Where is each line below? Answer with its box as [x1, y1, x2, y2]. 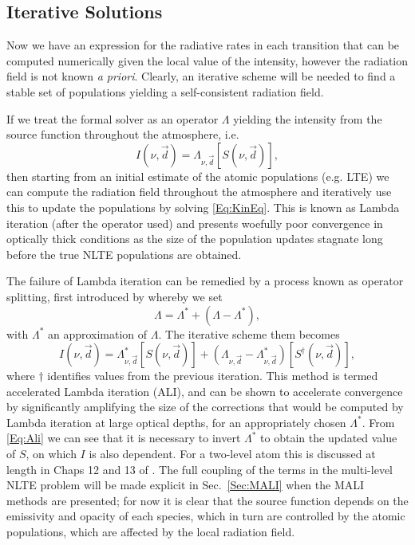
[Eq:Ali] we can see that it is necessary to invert [6, 429, 241, 446]
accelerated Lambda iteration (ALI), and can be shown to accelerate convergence [6, 382, 403, 399]
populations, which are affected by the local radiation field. [6, 523, 295, 540]
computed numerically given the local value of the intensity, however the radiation [6, 52, 409, 69]
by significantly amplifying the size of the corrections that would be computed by [6, 398, 404, 415]
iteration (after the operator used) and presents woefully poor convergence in [6, 214, 383, 231]
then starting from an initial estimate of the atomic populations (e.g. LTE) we [6, 167, 389, 184]
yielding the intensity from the [233, 110, 382, 127]
